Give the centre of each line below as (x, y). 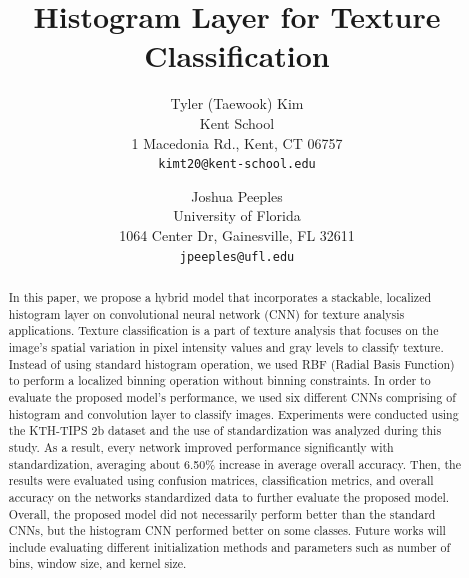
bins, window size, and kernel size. (97, 563)
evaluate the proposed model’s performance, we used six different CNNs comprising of (232, 396)
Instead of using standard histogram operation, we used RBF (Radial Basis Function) (231, 363)
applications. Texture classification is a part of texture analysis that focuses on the (223, 330)
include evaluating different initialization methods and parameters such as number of (229, 546)
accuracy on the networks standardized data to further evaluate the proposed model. (229, 496)
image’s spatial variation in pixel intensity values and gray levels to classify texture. (226, 346)
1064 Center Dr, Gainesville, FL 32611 (237, 234)
